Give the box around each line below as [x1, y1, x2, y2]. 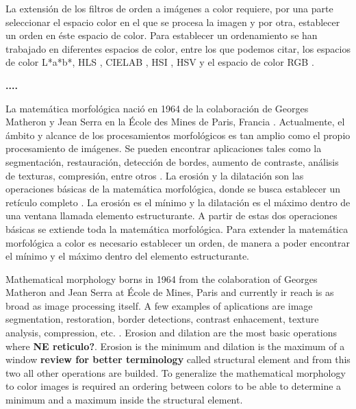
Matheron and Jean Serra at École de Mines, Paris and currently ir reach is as [5, 285, 334, 299]
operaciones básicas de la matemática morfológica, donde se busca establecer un [5, 182, 340, 196]
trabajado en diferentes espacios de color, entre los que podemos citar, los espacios [5, 41, 351, 55]
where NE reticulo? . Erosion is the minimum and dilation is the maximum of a [5, 338, 345, 353]
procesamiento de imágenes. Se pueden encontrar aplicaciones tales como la [5, 141, 322, 156]
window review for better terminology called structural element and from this [5, 352, 351, 367]
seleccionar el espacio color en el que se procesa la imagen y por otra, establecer [5, 14, 340, 29]
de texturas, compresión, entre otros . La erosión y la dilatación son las [5, 168, 304, 182]
